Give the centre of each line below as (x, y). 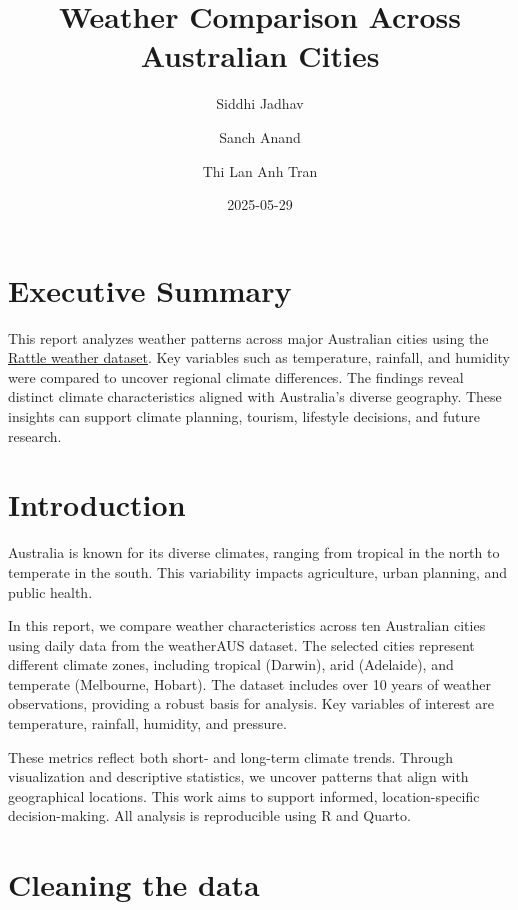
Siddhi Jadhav (260, 103)
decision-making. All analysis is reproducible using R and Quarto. (209, 815)
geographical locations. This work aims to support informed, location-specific (244, 795)
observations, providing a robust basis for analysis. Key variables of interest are (251, 703)
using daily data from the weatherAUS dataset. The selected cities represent (241, 644)
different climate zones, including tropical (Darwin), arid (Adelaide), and (231, 664)
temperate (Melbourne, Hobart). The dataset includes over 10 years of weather (250, 683)
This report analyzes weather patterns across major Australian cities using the (248, 337)
